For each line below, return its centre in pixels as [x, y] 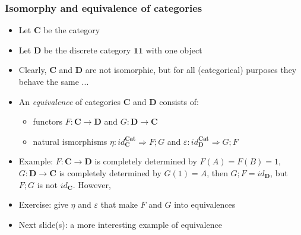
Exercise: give [43, 204]
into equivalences [205, 204]
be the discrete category [87, 50]
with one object [174, 50]
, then [217, 172]
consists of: [179, 101]
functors [48, 121]
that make [119, 204]
